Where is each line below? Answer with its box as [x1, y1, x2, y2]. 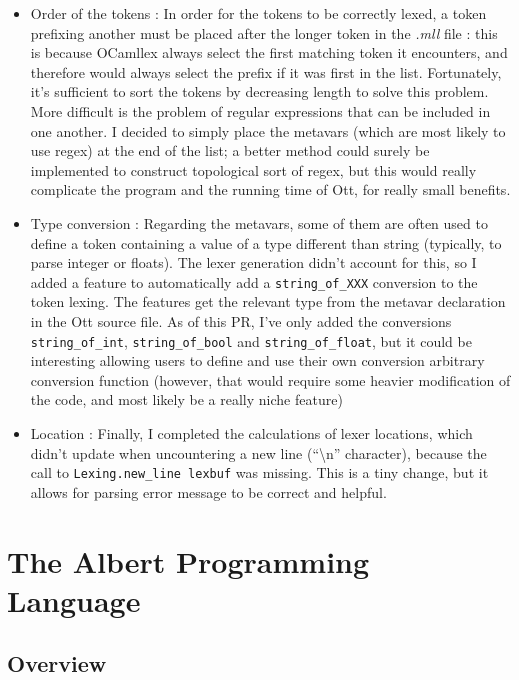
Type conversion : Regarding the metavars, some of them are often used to [30, 212, 488, 233]
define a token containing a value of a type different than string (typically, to [30, 232, 502, 253]
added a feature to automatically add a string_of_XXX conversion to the [30, 271, 478, 292]
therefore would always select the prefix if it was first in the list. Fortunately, [30, 61, 502, 82]
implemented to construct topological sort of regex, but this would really [30, 159, 477, 180]
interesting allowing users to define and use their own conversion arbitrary [30, 350, 485, 371]
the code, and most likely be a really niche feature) [30, 389, 343, 410]
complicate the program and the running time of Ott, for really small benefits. [30, 179, 511, 200]
